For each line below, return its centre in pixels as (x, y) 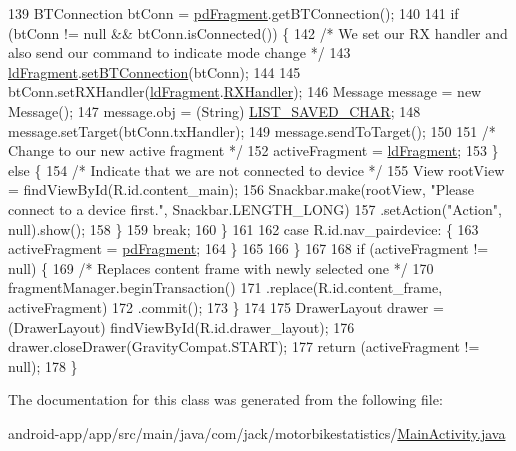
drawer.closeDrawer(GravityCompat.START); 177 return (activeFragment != (244, 346)
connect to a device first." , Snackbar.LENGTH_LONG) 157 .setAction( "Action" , (255, 208)
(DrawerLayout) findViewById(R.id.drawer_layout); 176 (181, 326)
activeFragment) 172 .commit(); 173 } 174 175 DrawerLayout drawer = (226, 306)
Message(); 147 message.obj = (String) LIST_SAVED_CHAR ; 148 (214, 110)
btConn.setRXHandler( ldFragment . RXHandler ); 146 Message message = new (245, 91)
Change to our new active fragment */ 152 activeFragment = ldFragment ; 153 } (253, 150)
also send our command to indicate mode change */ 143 (179, 52)
